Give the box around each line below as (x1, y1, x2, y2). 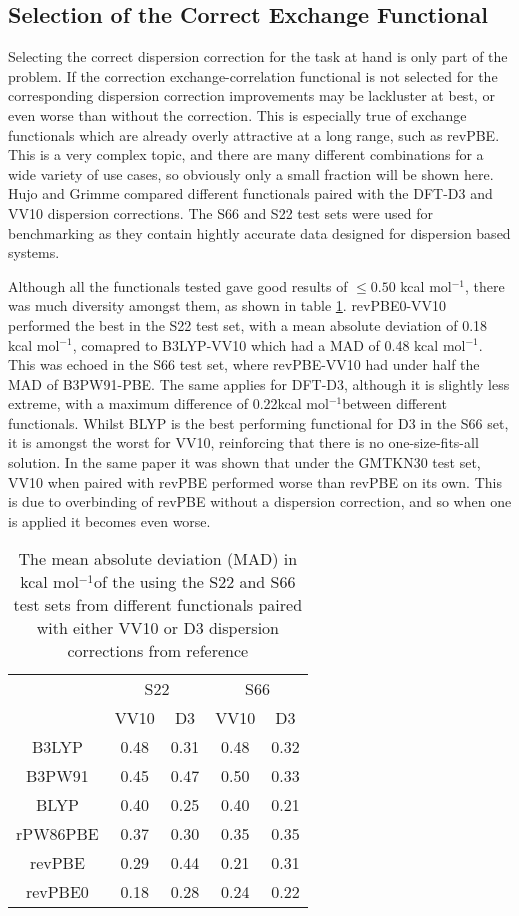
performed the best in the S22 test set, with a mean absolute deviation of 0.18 (8, 314, 488, 335)
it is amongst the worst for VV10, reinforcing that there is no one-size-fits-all (8, 432, 479, 453)
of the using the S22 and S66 (94, 570, 296, 594)
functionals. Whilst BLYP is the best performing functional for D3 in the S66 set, (8, 412, 509, 433)
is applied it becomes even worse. (8, 510, 211, 531)
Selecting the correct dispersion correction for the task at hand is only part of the (8, 46, 508, 67)
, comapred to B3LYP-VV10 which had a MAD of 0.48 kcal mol (72, 334, 466, 355)
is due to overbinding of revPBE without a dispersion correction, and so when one (8, 491, 512, 512)
